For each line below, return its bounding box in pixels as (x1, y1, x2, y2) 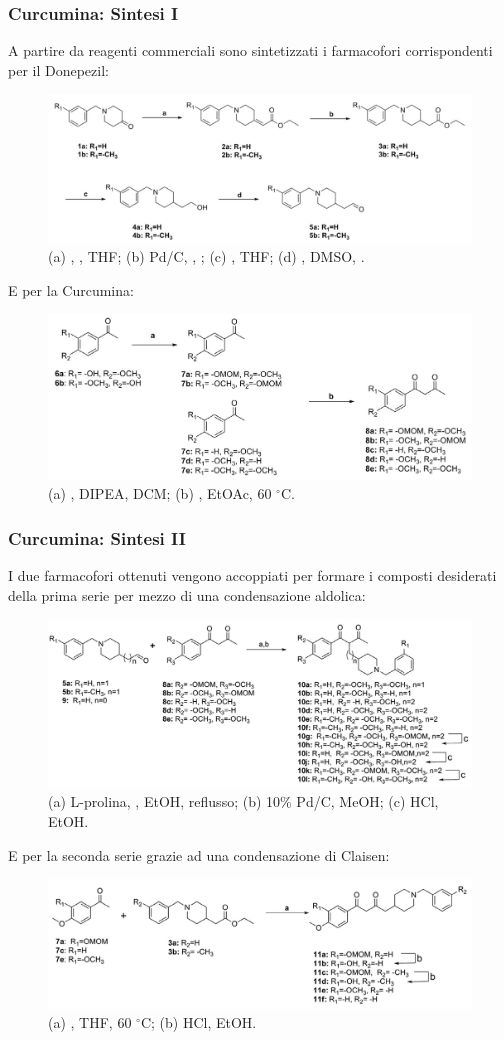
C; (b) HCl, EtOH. (140, 1012, 257, 1033)
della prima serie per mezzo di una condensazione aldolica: (8, 584, 366, 605)
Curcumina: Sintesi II (8, 525, 186, 550)
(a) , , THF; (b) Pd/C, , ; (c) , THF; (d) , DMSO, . (48, 246, 365, 267)
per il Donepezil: (8, 59, 109, 80)
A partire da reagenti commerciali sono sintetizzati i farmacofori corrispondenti (8, 40, 493, 61)
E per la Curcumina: (8, 279, 134, 300)
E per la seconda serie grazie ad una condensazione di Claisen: (8, 844, 390, 865)
